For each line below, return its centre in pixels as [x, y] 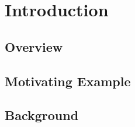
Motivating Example [68, 81]
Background [42, 115]
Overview [34, 46]
